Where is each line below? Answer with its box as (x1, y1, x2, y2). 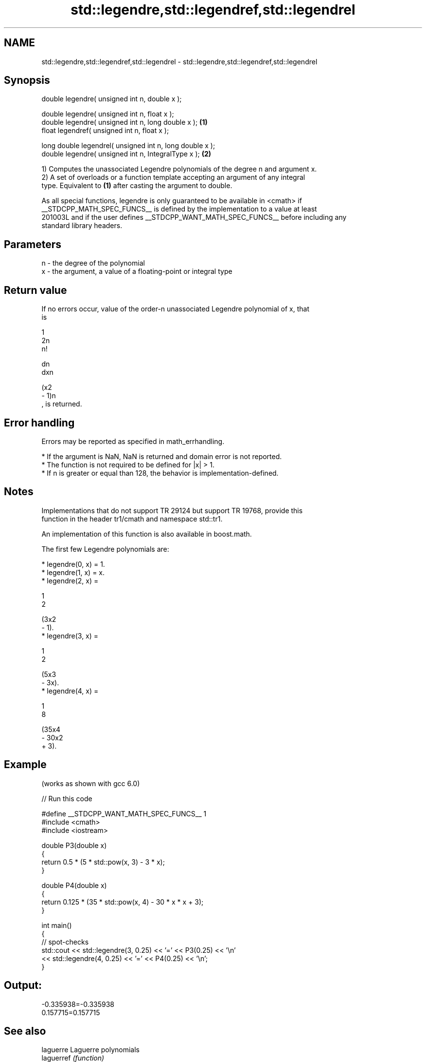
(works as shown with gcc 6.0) (41, 779, 140, 788)
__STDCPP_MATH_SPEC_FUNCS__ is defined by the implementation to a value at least (41, 205, 317, 213)
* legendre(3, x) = (41, 631, 99, 640)
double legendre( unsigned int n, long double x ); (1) (41, 118, 208, 127)
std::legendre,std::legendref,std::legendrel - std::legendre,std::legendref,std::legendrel (41, 57, 318, 66)
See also (4, 1024, 46, 1037)
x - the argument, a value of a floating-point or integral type (41, 267, 232, 276)
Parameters (4, 238, 61, 251)
